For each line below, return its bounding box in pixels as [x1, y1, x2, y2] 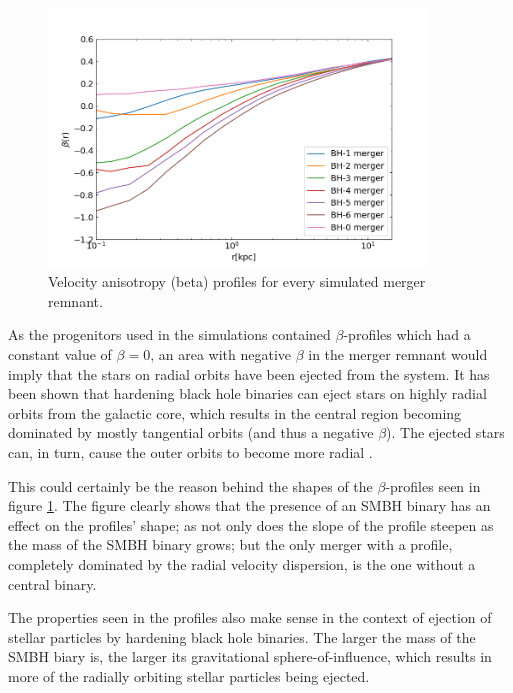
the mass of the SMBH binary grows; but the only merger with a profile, [8, 534, 453, 555]
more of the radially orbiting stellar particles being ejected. [8, 665, 370, 686]
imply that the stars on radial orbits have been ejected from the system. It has [8, 363, 490, 384]
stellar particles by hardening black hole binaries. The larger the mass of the [8, 626, 476, 647]
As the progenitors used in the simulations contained [8, 324, 331, 345]
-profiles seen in [385, 475, 481, 496]
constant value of [8, 344, 112, 365]
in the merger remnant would [308, 344, 488, 365]
